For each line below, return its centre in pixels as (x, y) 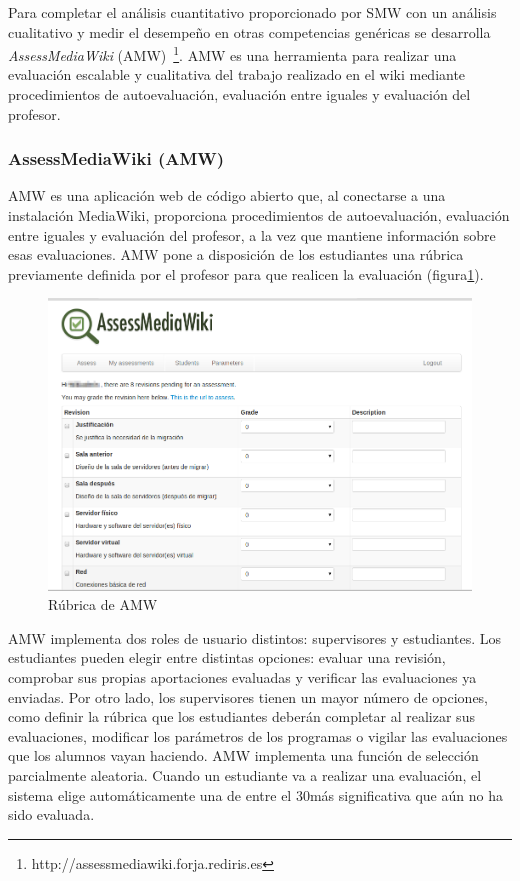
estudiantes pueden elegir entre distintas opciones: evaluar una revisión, (227, 657)
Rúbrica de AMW (103, 604)
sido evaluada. (51, 814)
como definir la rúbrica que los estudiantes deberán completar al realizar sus (241, 716)
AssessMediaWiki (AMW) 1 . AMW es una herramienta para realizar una (232, 53)
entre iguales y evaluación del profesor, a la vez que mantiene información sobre (252, 234)
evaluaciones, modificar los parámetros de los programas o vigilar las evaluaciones (258, 735)
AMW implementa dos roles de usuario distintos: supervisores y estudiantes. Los (255, 637)
